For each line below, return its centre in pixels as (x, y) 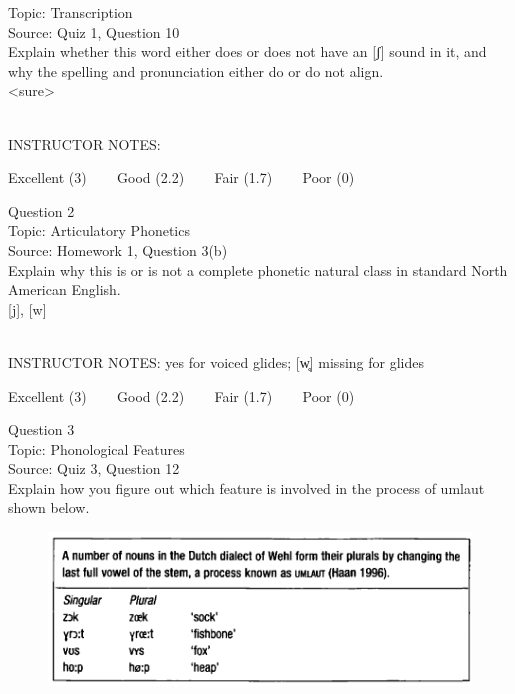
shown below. (49, 507)
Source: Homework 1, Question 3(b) (118, 249)
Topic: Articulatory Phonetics (99, 230)
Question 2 (41, 210)
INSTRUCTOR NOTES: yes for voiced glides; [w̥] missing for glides (216, 361)
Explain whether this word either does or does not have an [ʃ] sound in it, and (247, 51)
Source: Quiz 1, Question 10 (94, 31)
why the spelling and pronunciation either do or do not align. (196, 70)
